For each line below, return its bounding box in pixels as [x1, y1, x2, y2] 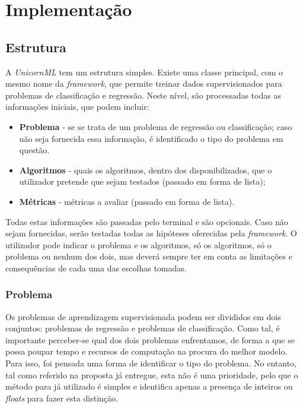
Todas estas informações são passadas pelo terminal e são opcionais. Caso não [5, 215, 288, 227]
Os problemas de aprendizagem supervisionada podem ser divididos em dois [5, 310, 281, 322]
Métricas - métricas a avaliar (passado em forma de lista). [19, 195, 235, 207]
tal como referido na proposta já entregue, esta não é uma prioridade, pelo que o [5, 368, 298, 381]
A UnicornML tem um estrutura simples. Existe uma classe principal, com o [5, 65, 283, 78]
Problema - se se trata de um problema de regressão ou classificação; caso [19, 120, 292, 132]
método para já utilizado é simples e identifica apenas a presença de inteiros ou [5, 380, 293, 393]
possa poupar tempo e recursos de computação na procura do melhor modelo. [5, 345, 288, 358]
